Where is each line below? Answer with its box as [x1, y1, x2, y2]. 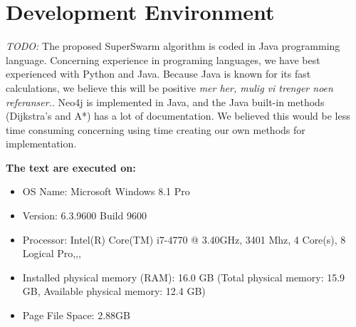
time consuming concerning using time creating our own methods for [6, 122, 305, 137]
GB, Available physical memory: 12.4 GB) [22, 284, 206, 299]
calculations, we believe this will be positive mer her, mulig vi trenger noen [6, 80, 333, 95]
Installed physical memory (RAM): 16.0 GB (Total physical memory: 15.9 [22, 269, 345, 284]
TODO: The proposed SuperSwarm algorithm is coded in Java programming [6, 38, 340, 53]
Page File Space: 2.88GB [22, 308, 130, 323]
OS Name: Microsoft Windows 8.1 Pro [22, 184, 190, 199]
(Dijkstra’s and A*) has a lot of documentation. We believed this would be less [6, 108, 350, 123]
